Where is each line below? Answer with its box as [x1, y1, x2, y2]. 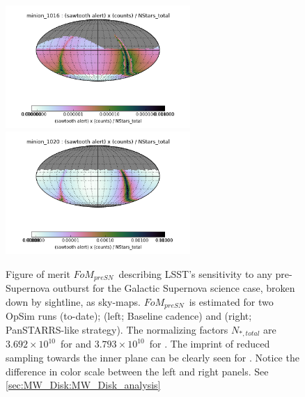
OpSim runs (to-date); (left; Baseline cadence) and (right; [6, 309, 252, 323]
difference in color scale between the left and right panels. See [6, 364, 269, 378]
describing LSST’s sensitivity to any [118, 266, 272, 281]
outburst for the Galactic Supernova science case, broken [53, 281, 295, 295]
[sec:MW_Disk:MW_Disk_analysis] [6, 377, 161, 392]
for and [61, 336, 92, 351]
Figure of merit [6, 266, 70, 281]
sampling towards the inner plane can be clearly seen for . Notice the [6, 350, 299, 365]
